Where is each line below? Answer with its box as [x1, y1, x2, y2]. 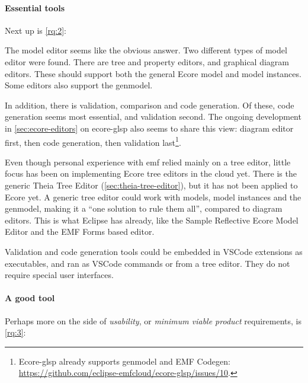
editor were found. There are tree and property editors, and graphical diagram [5, 55, 290, 68]
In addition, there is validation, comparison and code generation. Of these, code [5, 98, 294, 111]
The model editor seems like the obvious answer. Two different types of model [5, 44, 287, 56]
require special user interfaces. [5, 269, 114, 281]
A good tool [5, 292, 55, 304]
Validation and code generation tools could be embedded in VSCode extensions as [5, 245, 303, 257]
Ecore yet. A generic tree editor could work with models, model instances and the [5, 190, 301, 203]
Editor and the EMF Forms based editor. [5, 225, 155, 238]
